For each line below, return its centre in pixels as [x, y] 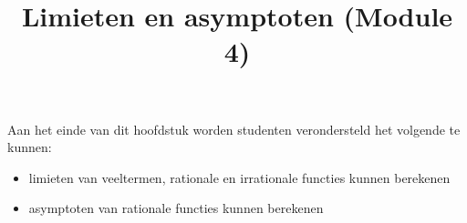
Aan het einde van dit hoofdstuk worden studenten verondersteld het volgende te [234, 129]
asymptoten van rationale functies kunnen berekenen [176, 208]
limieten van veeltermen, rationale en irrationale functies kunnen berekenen [239, 177]
